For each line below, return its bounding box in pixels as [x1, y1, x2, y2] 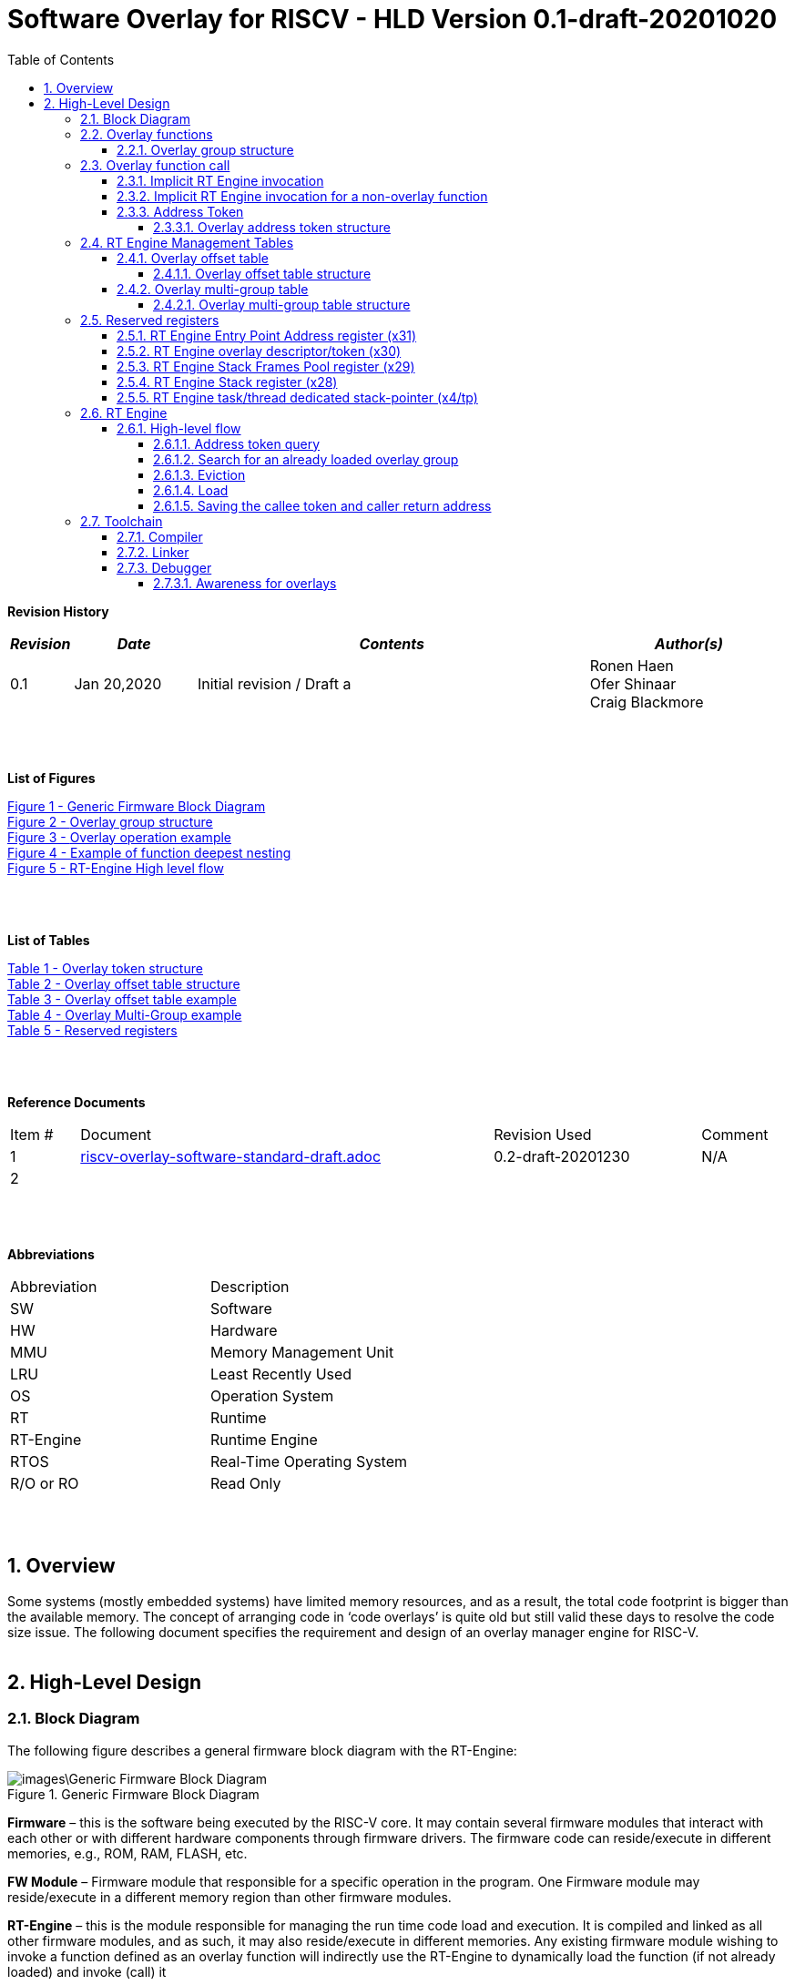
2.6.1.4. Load [153, 482, 229, 498]
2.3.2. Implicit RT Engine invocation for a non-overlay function [117, 188, 488, 204]
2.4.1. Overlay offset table [117, 249, 270, 266]
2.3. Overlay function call [80, 157, 230, 173]
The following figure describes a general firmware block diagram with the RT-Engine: [7, 1742, 517, 1758]
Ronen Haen [589, 656, 674, 675]
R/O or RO [10, 1473, 79, 1492]
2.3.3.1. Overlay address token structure [153, 219, 391, 235]
